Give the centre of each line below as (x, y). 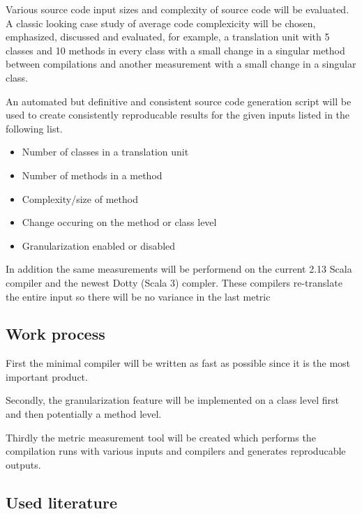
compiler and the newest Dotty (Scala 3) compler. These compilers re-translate (174, 282)
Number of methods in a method (92, 175)
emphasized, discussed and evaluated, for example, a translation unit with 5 (168, 37)
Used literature (62, 502)
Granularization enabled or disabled (99, 245)
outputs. (23, 464)
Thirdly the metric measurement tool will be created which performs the (161, 437)
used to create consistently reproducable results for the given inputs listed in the (178, 115)
